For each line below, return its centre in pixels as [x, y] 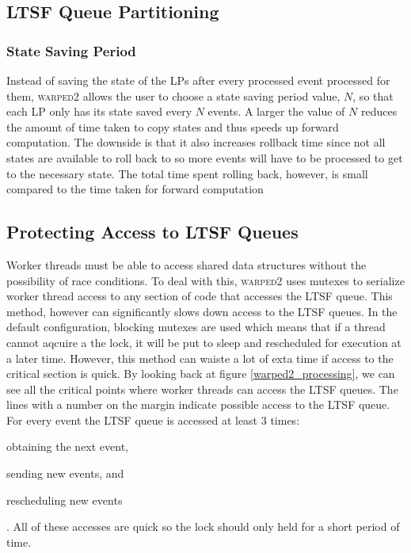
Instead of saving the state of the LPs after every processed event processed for [198, 80]
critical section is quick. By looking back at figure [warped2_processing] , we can [201, 374]
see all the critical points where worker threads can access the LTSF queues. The [202, 389]
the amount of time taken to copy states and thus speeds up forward [173, 126]
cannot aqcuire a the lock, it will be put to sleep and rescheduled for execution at [204, 342]
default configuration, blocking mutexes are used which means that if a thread [196, 327]
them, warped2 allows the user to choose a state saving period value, [173, 95]
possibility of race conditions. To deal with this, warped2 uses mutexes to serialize [205, 280]
